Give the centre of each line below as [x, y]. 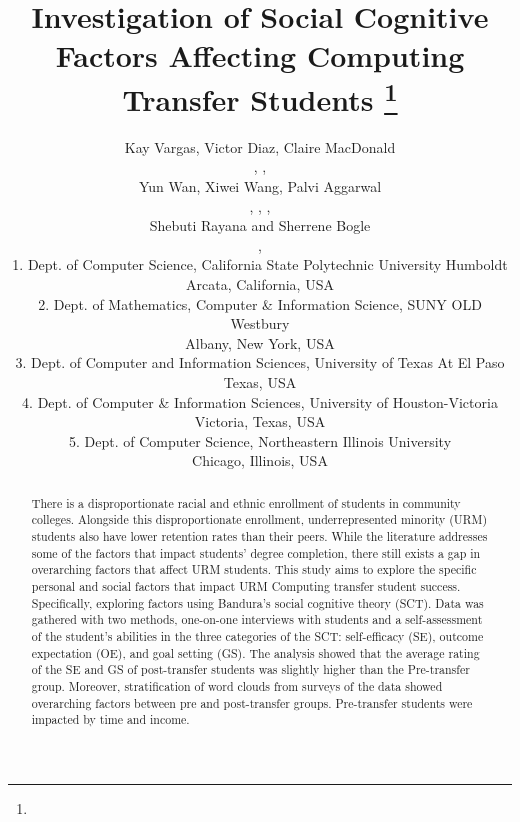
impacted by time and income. [110, 719]
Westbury [260, 323]
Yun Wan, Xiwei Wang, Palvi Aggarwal [260, 186]
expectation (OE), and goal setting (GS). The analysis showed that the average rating [255, 652]
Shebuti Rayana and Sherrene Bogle [260, 225]
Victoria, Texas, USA [260, 421]
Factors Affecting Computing [260, 55]
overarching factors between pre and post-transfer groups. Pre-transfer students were [252, 702]
